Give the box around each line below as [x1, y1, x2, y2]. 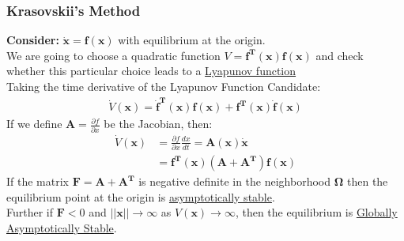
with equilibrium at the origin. [118, 32, 266, 48]
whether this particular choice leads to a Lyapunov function [6, 62, 296, 79]
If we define [6, 115, 62, 132]
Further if [6, 204, 54, 220]
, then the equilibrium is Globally [235, 204, 398, 220]
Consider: [6, 32, 59, 48]
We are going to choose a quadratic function [6, 47, 221, 63]
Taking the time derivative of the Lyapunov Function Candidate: [6, 78, 321, 94]
